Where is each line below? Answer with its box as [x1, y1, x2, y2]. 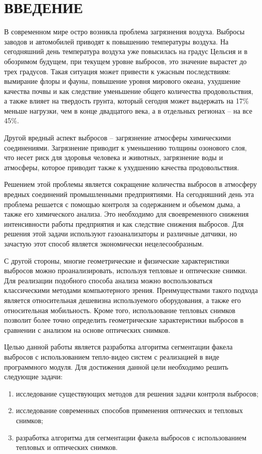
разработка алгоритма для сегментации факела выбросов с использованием [16, 432, 247, 442]
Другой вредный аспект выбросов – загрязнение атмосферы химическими [4, 132, 231, 143]
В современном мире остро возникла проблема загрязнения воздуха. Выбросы [4, 26, 245, 37]
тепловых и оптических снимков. [16, 442, 118, 452]
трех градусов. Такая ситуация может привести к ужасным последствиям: [4, 66, 231, 76]
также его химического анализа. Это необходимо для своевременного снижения [4, 209, 249, 219]
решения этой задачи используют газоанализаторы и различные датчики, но [4, 228, 237, 239]
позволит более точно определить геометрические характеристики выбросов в [4, 315, 244, 325]
